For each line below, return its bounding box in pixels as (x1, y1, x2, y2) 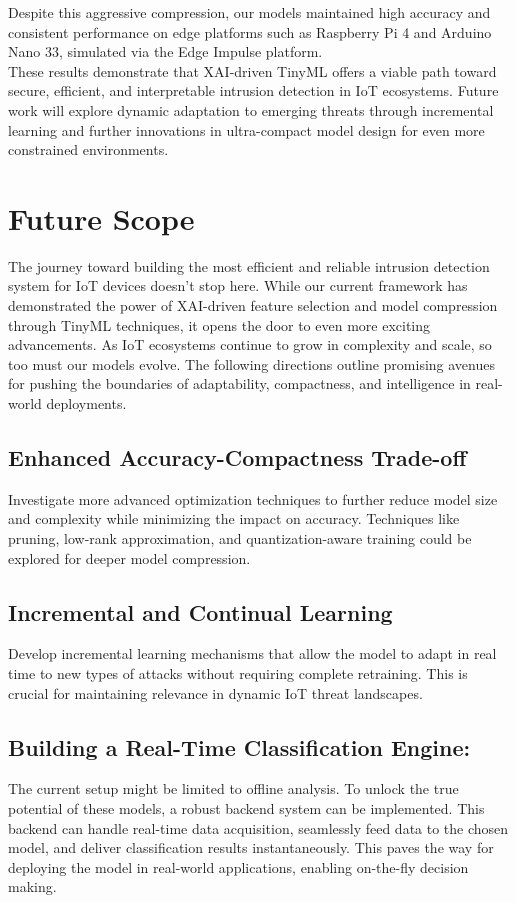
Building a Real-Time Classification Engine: (8, 731, 471, 762)
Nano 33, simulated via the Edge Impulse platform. (8, 41, 323, 62)
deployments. (46, 393, 127, 414)
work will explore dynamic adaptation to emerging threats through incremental (8, 99, 494, 120)
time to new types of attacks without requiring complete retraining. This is (8, 663, 468, 683)
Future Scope (8, 197, 195, 238)
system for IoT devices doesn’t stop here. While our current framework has (8, 275, 468, 296)
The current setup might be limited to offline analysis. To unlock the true (8, 778, 459, 799)
